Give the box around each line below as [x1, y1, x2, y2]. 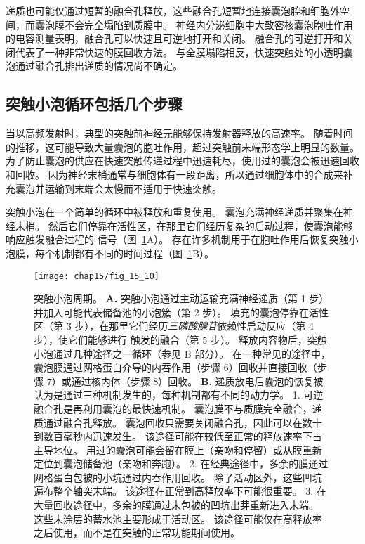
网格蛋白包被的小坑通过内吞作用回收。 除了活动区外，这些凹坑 [34, 469, 322, 484]
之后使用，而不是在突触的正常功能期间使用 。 [34, 525, 240, 540]
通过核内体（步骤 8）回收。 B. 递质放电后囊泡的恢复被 [71, 373, 324, 388]
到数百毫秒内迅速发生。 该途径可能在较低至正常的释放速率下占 [34, 429, 322, 443]
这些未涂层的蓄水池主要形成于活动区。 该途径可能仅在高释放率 [34, 511, 322, 526]
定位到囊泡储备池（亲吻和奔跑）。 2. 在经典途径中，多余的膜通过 [34, 456, 328, 471]
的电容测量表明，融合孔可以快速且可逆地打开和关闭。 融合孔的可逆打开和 [6, 31, 343, 46]
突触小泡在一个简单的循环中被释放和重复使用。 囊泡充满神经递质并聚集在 [6, 205, 343, 219]
